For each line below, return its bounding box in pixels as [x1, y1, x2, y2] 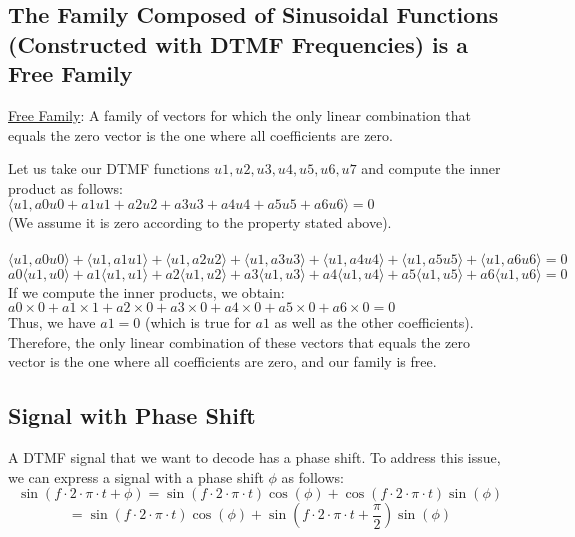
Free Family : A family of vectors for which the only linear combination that [8, 104, 472, 125]
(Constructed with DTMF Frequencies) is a [8, 28, 469, 59]
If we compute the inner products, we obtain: [8, 281, 285, 302]
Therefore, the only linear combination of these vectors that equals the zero [8, 331, 471, 352]
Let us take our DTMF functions [8, 158, 210, 179]
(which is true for [144, 312, 251, 333]
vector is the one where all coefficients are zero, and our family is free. [8, 351, 437, 372]
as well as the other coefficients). [274, 312, 474, 333]
